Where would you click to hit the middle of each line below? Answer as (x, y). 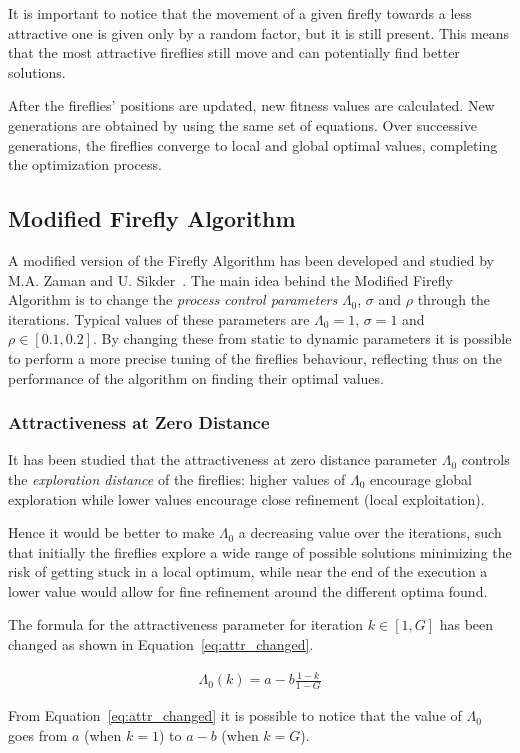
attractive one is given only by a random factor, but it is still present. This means (259, 32)
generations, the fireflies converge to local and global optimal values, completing (253, 144)
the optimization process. (85, 164)
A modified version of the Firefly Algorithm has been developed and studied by (251, 259)
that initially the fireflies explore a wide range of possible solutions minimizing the (260, 551)
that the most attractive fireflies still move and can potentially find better (234, 52)
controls (485, 459)
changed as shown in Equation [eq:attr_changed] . (161, 644)
